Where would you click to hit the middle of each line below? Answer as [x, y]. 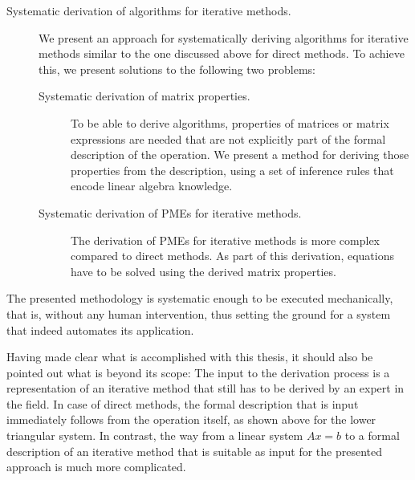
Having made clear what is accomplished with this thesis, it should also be [190, 357]
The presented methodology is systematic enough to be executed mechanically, [200, 298]
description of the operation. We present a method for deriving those [240, 155]
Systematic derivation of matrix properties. [144, 96]
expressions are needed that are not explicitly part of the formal [228, 138]
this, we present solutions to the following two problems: [177, 69]
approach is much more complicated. [96, 467]
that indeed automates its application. [100, 329]
